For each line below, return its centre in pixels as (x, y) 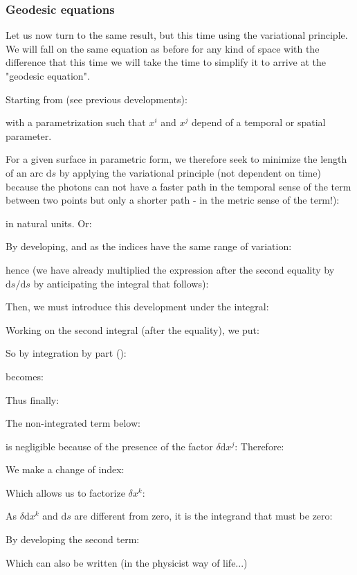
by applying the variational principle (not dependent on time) (190, 172)
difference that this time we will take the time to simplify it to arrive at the (166, 62)
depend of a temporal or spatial (259, 122)
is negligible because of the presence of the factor (109, 446)
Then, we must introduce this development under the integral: (137, 307)
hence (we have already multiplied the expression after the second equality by (170, 269)
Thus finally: (33, 399)
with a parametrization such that (76, 122)
